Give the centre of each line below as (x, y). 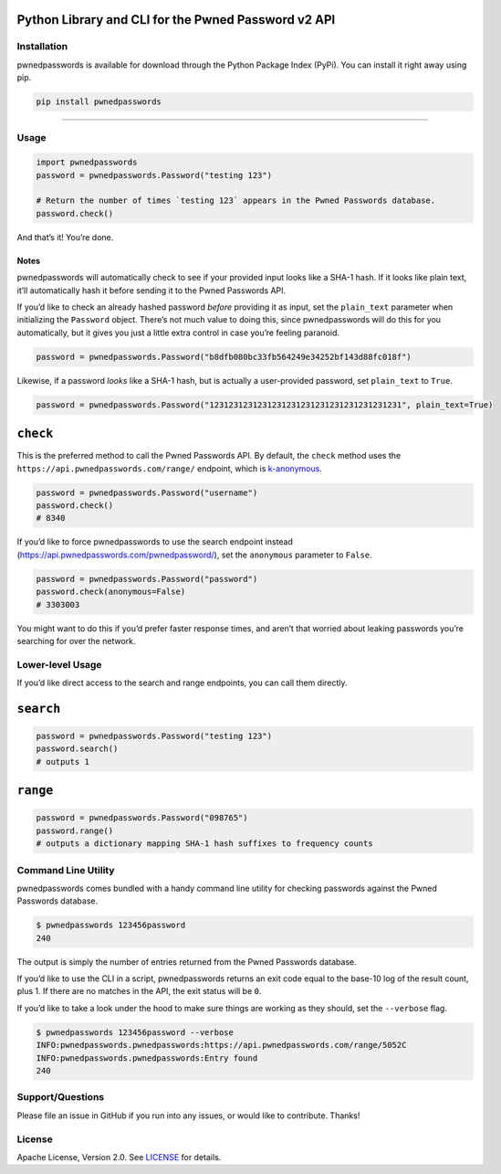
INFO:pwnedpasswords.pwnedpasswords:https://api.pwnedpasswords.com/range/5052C (221, 1045)
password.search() (77, 749)
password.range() (75, 830)
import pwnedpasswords (87, 163)
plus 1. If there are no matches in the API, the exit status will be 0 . (139, 991)
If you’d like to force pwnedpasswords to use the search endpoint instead (155, 542)
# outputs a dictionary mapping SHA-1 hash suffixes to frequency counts (204, 844)
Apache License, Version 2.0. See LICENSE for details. (119, 1157)
